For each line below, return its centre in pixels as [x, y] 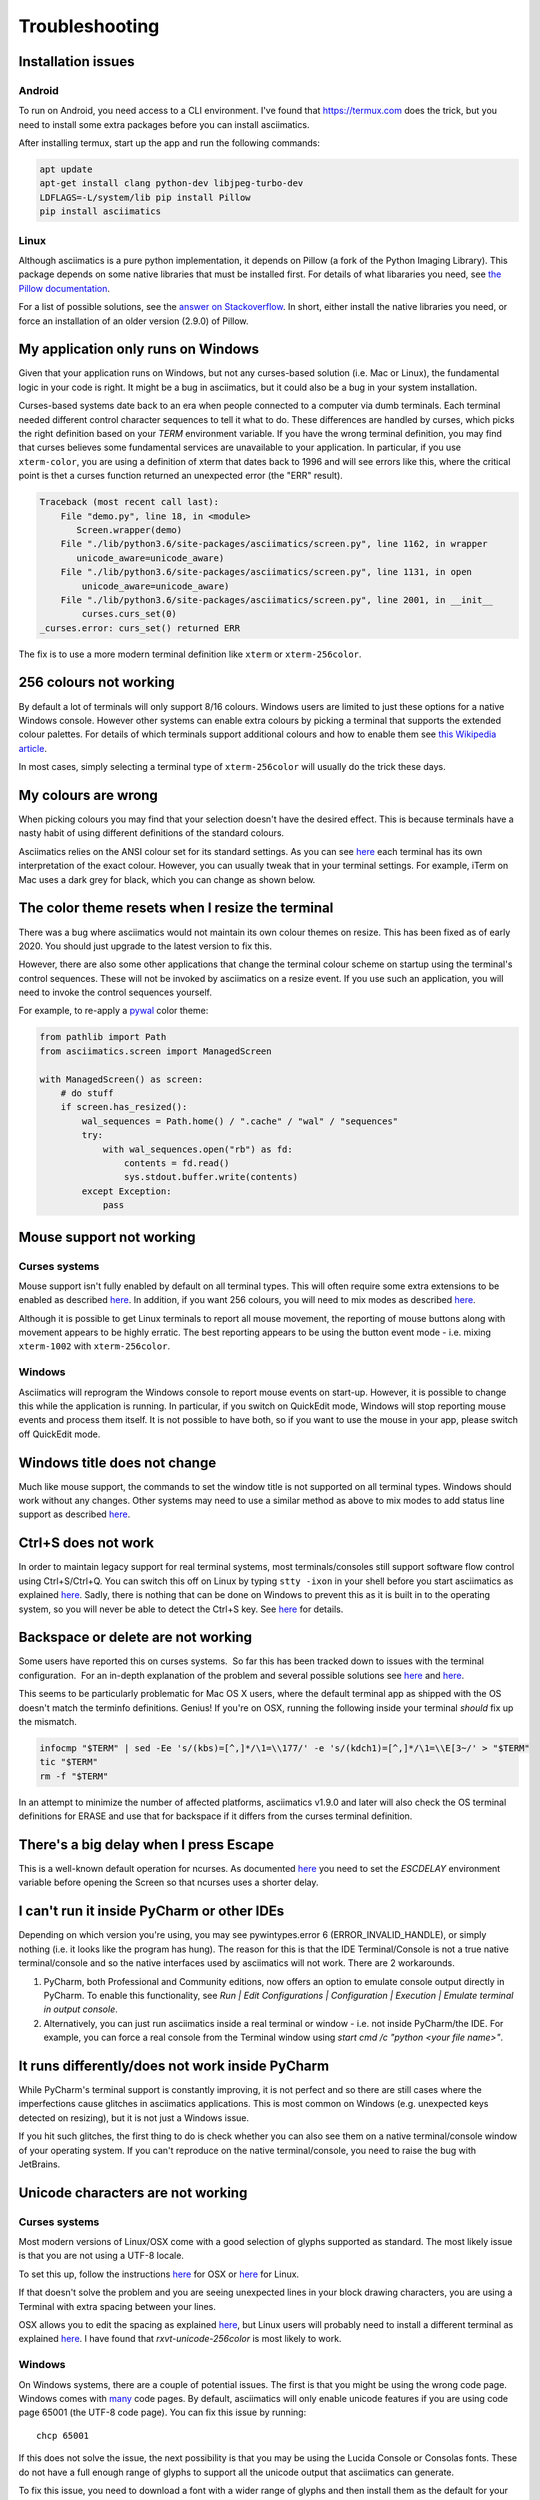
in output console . [81, 2009]
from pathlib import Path [103, 1037]
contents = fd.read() [176, 1163]
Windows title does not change [117, 1462]
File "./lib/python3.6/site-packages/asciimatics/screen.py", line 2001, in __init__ [277, 599]
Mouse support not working [107, 1236]
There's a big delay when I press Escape [146, 1844]
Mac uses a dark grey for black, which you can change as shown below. [167, 879]
